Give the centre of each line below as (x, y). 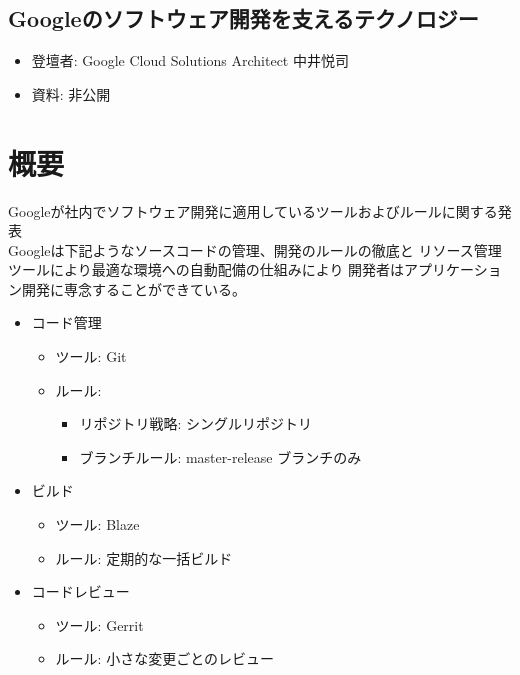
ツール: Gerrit (99, 624)
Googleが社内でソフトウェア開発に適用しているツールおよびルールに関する (253, 210)
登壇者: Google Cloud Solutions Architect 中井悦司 (190, 60)
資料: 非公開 (71, 93)
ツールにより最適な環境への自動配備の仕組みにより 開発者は (206, 269)
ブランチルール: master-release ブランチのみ (220, 456)
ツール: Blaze (97, 524)
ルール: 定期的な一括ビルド (144, 557)
